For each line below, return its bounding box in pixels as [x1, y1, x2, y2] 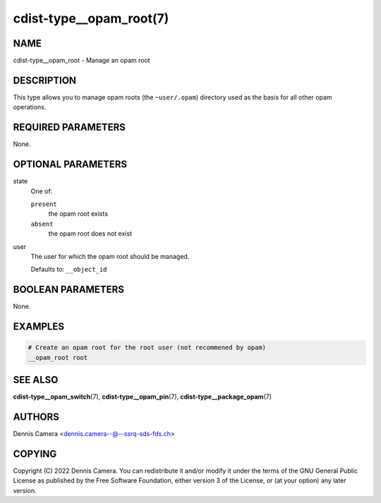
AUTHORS [13, 411, 60, 423]
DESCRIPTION [13, 74, 77, 86]
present [30, 200, 58, 208]
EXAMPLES [13, 321, 65, 333]
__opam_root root [28, 353, 88, 361]
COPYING [13, 448, 57, 460]
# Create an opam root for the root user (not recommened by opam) [28, 344, 267, 352]
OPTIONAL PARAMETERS [13, 159, 128, 171]
